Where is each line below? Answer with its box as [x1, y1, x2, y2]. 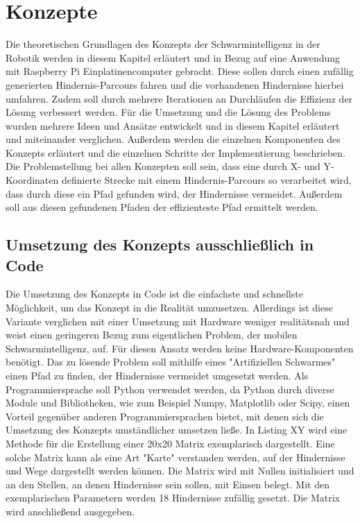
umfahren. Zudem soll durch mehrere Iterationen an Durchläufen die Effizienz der [6, 91, 353, 105]
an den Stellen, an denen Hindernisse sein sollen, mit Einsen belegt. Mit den [6, 477, 329, 491]
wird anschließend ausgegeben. [6, 504, 135, 518]
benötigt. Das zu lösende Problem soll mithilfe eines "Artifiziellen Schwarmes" [6, 354, 336, 369]
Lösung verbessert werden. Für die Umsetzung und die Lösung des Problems [6, 105, 331, 119]
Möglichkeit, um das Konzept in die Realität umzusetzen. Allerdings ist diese [6, 300, 333, 315]
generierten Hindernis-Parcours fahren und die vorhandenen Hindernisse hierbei [6, 77, 344, 92]
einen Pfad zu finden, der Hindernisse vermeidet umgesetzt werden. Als [6, 368, 309, 382]
